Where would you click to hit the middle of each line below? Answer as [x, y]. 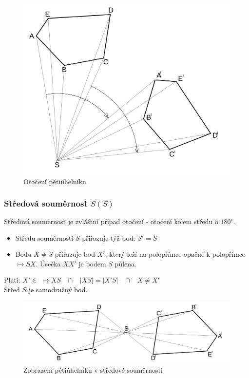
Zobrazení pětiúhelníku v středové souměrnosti [93, 369]
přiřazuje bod [75, 254]
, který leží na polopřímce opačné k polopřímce [175, 254]
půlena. [125, 263]
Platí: [12, 280]
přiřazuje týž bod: [109, 237]
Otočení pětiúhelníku [55, 181]
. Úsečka [48, 263]
